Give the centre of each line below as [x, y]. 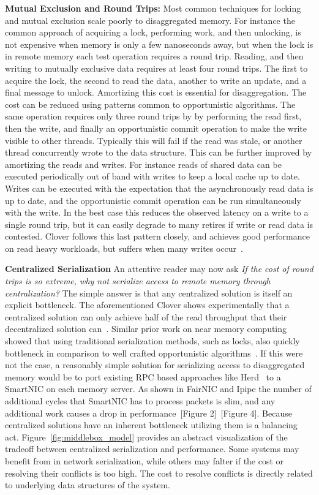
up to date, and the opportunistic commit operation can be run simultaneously [153, 200]
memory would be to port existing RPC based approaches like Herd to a [143, 376]
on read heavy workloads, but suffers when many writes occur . [124, 248]
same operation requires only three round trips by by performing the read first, [153, 116]
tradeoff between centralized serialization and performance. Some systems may [152, 449]
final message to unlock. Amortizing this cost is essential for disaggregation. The [156, 92]
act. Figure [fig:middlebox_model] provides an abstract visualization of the [146, 436]
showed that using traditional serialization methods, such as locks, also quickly [152, 341]
